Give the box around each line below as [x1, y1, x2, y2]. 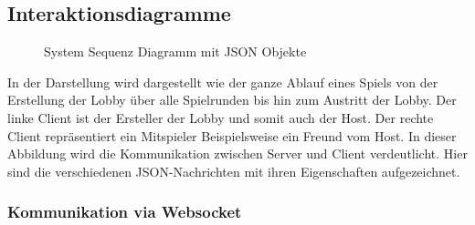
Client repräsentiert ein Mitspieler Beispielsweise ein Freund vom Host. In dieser [7, 126, 457, 145]
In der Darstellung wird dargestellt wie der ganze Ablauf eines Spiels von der [7, 72, 438, 91]
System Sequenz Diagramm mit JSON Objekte [44, 42, 307, 61]
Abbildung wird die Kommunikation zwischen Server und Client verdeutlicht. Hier [7, 144, 468, 163]
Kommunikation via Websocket [7, 200, 242, 223]
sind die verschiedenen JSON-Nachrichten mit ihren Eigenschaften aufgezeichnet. [7, 161, 460, 180]
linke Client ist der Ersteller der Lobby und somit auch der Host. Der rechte [7, 107, 434, 127]
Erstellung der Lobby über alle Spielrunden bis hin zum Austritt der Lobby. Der [7, 90, 457, 109]
